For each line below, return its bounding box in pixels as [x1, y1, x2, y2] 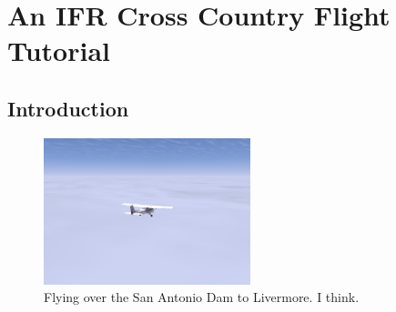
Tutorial [7, 32, 111, 69]
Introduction [7, 94, 129, 122]
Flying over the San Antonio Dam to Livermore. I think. [44, 287, 360, 307]
